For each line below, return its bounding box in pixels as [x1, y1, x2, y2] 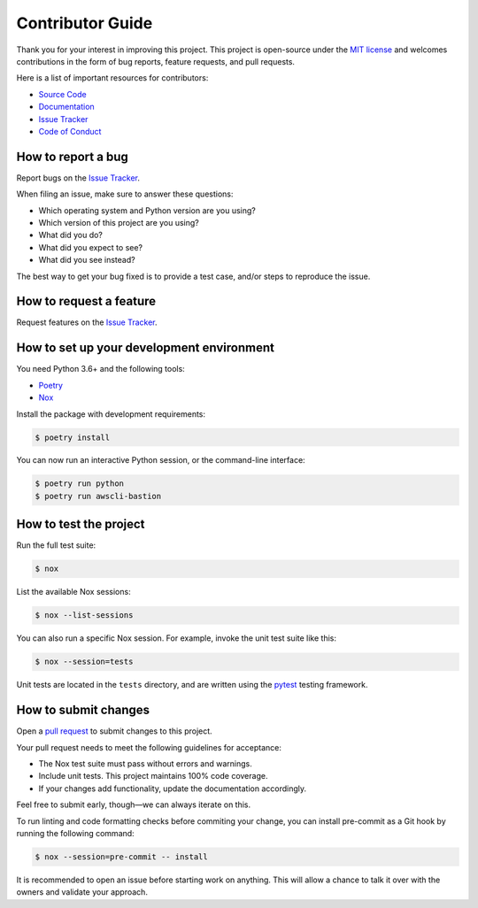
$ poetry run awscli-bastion [35, 491, 162, 501]
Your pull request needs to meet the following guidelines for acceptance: [16, 742, 282, 752]
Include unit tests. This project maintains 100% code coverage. [38, 771, 268, 781]
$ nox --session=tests [35, 657, 134, 667]
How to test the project [16, 517, 145, 532]
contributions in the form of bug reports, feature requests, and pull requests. [16, 56, 296, 66]
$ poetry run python [35, 479, 124, 489]
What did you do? [38, 230, 104, 241]
